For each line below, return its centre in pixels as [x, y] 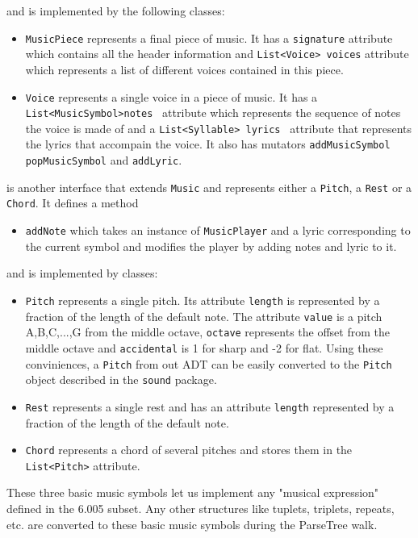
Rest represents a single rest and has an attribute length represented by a [210, 406]
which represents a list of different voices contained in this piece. [184, 69]
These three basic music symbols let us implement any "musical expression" [193, 492]
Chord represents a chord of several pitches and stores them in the [189, 450]
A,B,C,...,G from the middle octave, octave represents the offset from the [207, 332]
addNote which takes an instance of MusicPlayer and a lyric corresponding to [218, 230]
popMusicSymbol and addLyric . [104, 160]
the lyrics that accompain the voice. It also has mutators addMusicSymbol [208, 144]
